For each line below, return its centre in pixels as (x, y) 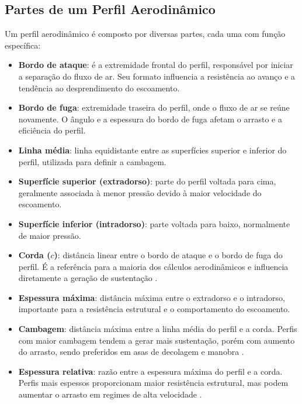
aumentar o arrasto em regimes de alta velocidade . (110, 394)
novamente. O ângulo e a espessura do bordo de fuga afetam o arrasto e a (150, 119)
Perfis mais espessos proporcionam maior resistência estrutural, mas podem (153, 383)
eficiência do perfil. (52, 130)
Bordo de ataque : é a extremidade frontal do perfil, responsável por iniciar (156, 65)
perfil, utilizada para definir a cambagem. (92, 161)
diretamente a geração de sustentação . (88, 278)
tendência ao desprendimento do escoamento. (99, 88)
